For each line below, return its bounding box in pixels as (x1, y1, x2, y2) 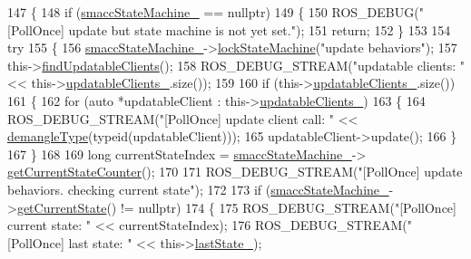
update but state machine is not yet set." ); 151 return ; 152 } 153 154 (68, 20, 451, 39)
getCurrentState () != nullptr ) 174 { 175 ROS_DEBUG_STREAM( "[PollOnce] (16, 197, 456, 216)
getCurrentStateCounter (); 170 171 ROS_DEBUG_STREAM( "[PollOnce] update (7, 162, 463, 181)
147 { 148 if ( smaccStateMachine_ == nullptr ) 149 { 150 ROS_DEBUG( (7, 3, 419, 21)
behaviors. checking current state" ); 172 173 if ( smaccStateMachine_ (7, 179, 389, 198)
